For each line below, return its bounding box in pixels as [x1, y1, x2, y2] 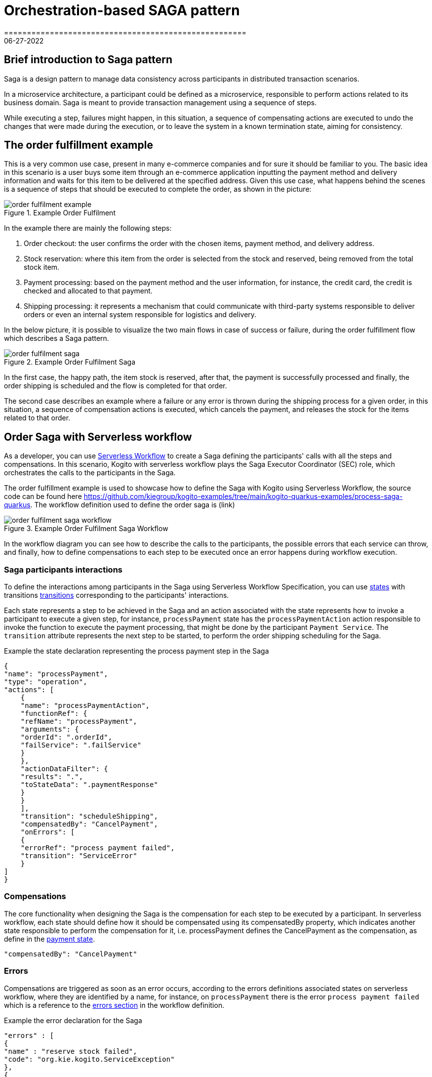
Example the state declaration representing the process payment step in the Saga [4, 647, 269, 656]
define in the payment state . [4, 934, 95, 943]
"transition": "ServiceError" [20, 852, 137, 860]
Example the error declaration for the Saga [4, 1016, 142, 1025]
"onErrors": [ [20, 828, 75, 836]
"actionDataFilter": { [20, 765, 108, 773]
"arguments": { [20, 725, 79, 734]
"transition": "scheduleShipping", [20, 812, 158, 821]
